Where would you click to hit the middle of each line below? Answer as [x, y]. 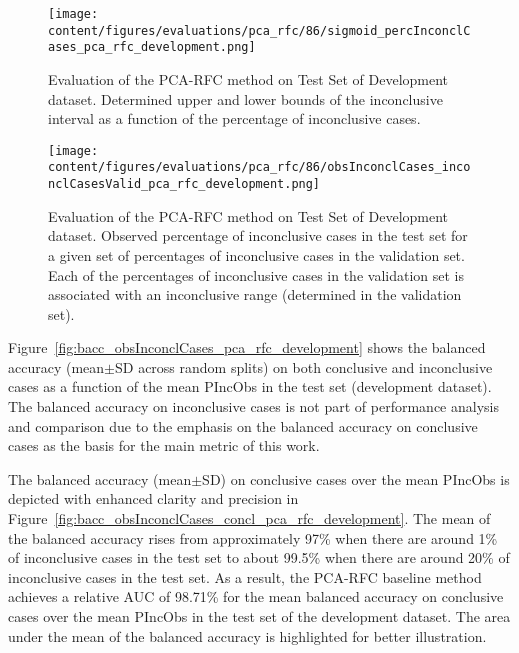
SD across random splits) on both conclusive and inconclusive [304, 366]
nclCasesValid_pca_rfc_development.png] [184, 184]
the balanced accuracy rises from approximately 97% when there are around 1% [253, 537]
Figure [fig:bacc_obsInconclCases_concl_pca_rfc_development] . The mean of [249, 518]
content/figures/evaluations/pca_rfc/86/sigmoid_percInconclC [259, 30]
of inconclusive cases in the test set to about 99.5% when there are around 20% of [259, 557]
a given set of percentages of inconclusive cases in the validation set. [256, 254]
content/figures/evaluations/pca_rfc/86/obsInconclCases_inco [259, 167]
